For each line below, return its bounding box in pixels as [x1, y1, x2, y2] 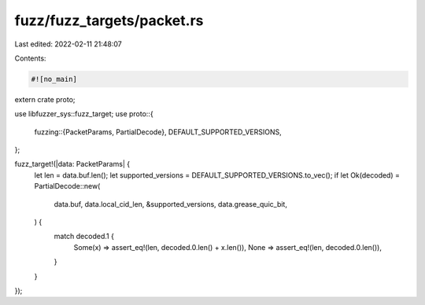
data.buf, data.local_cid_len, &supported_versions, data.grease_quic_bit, [54, 199, 287, 208]
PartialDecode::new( [34, 182, 101, 191]
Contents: [14, 53, 46, 63]
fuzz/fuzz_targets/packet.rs [14, 12, 204, 29]
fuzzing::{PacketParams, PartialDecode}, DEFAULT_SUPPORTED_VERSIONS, [34, 127, 283, 137]
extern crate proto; [14, 94, 76, 104]
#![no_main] [31, 75, 78, 83]
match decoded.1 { [54, 232, 114, 241]
